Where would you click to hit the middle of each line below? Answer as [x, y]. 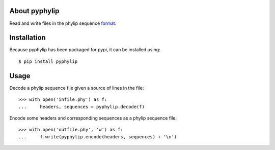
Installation [28, 38]
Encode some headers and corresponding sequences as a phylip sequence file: [93, 118]
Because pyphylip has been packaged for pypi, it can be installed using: [85, 50]
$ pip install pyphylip [48, 61]
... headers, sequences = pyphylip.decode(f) [82, 107]
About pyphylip [34, 11]
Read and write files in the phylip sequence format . [63, 23]
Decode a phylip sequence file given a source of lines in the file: [77, 88]
